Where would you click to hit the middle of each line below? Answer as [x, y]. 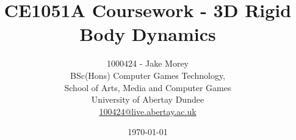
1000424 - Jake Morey [148, 63]
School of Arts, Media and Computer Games [148, 87]
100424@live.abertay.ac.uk [148, 111]
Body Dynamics [148, 34]
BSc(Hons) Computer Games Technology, [148, 75]
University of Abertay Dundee [148, 99]
